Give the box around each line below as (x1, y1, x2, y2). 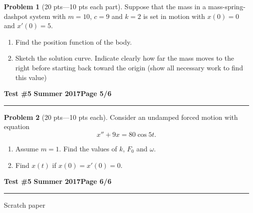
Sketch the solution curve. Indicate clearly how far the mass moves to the (15, 53, 234, 63)
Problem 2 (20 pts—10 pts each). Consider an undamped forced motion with (4, 112, 238, 122)
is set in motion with (143, 11, 205, 21)
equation (4, 121, 30, 131)
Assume (15, 143, 38, 153)
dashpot (4, 11, 28, 21)
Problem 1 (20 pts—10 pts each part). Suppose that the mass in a (4, 1, 206, 11)
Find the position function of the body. (15, 36, 132, 47)
